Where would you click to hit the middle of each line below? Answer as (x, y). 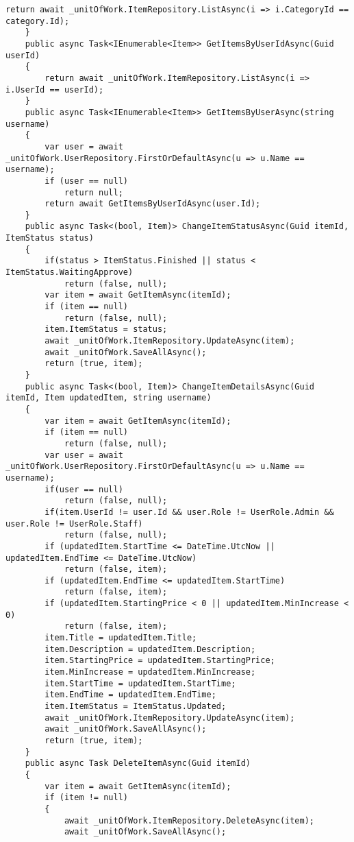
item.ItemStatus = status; (106, 329)
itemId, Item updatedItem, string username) (109, 398)
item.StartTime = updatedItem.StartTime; (140, 683)
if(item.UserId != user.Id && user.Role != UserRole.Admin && (189, 512)
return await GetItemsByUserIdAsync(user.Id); (153, 204)
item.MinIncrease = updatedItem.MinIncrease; (150, 672)
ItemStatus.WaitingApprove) (69, 273)
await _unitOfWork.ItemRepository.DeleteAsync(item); (189, 820)
